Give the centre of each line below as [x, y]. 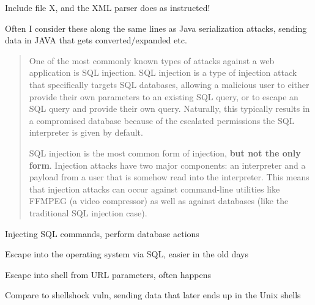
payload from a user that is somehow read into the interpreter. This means [169, 177]
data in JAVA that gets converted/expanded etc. [96, 40]
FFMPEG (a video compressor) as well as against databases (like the [159, 201]
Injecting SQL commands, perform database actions [102, 233]
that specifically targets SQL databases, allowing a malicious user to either [169, 84]
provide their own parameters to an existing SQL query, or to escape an [164, 96]
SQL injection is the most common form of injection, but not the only [165, 152]
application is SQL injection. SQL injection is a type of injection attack [163, 72]
